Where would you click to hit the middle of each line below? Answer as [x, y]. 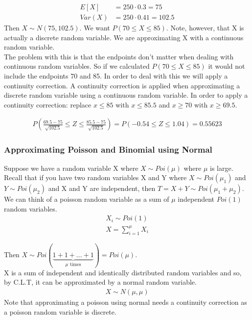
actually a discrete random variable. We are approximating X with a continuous [124, 37]
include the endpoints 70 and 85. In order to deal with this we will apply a [116, 76]
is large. [222, 168]
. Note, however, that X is [205, 28]
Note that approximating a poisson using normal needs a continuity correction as [126, 302]
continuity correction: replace [48, 104]
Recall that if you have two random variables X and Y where [95, 177]
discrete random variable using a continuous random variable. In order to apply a [126, 95]
